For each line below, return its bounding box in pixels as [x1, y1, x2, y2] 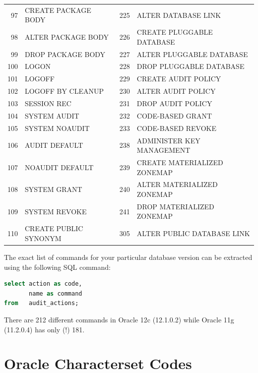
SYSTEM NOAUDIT [25, 123, 90, 133]
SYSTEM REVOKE [25, 206, 87, 216]
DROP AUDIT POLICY [136, 98, 212, 108]
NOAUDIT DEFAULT [25, 162, 94, 172]
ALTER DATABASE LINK [136, 9, 221, 20]
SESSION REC [25, 98, 71, 108]
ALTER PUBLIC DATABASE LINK [136, 228, 250, 239]
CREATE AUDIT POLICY [136, 73, 221, 84]
